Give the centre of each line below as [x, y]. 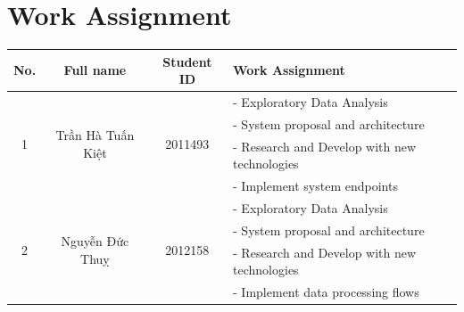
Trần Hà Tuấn [95, 135]
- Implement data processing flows [326, 292]
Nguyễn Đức [95, 241]
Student [187, 61]
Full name [95, 70]
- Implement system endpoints [315, 186]
